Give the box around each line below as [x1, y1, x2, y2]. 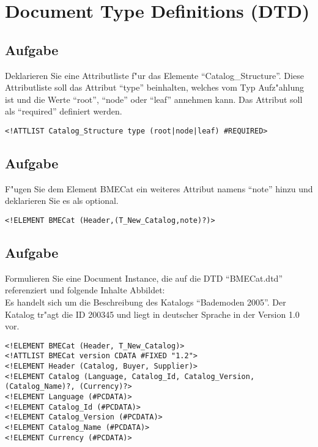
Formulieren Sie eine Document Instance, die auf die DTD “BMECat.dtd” [5, 271, 283, 284]
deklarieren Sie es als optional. [5, 194, 119, 207]
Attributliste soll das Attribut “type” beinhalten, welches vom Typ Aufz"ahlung [5, 81, 305, 94]
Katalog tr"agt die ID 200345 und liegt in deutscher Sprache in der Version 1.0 [5, 307, 300, 320]
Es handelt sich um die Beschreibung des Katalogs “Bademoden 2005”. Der [5, 296, 286, 309]
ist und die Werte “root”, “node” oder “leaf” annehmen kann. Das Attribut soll [5, 92, 303, 105]
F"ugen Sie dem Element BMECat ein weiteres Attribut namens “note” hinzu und [5, 182, 313, 195]
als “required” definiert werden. [5, 105, 122, 118]
